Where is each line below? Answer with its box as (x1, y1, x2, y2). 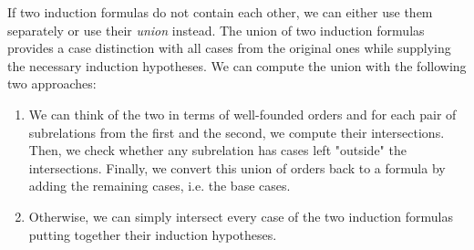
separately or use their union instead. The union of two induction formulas (7, 20, 425, 39)
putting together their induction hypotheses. (28, 224, 277, 244)
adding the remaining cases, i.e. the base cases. (28, 176, 291, 195)
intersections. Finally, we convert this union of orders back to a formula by (28, 158, 446, 177)
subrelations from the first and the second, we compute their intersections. (28, 122, 445, 141)
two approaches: (7, 74, 97, 93)
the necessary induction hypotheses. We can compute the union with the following (7, 56, 467, 75)
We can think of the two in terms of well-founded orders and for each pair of (28, 104, 457, 123)
